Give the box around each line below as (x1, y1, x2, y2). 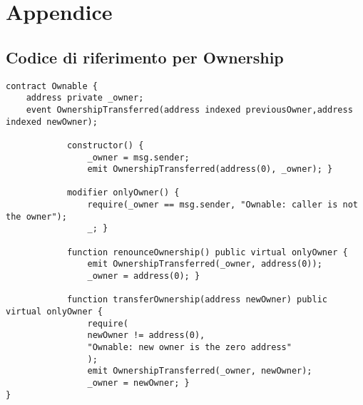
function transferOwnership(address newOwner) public (66, 294, 328, 305)
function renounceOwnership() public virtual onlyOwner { (66, 247, 348, 257)
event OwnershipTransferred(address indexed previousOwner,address (26, 104, 353, 115)
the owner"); (6, 211, 67, 222)
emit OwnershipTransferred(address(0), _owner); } (87, 164, 333, 175)
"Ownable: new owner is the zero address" (87, 342, 292, 353)
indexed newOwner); (6, 116, 98, 127)
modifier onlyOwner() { (66, 188, 180, 198)
